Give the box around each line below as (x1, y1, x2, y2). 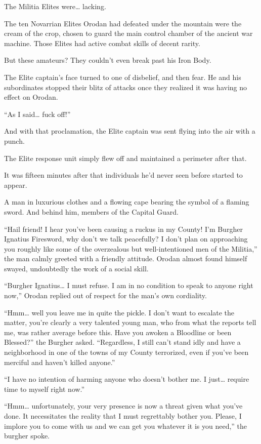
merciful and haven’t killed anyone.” (4, 356, 115, 367)
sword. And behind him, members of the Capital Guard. (4, 206, 179, 217)
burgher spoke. (4, 430, 50, 441)
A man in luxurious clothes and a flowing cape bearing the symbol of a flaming (4, 196, 249, 207)
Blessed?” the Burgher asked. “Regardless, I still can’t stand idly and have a (4, 337, 241, 347)
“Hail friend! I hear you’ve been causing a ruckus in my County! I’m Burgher (4, 223, 243, 234)
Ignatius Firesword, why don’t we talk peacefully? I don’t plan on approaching (4, 233, 248, 244)
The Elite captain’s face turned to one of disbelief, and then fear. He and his (4, 71, 241, 82)
